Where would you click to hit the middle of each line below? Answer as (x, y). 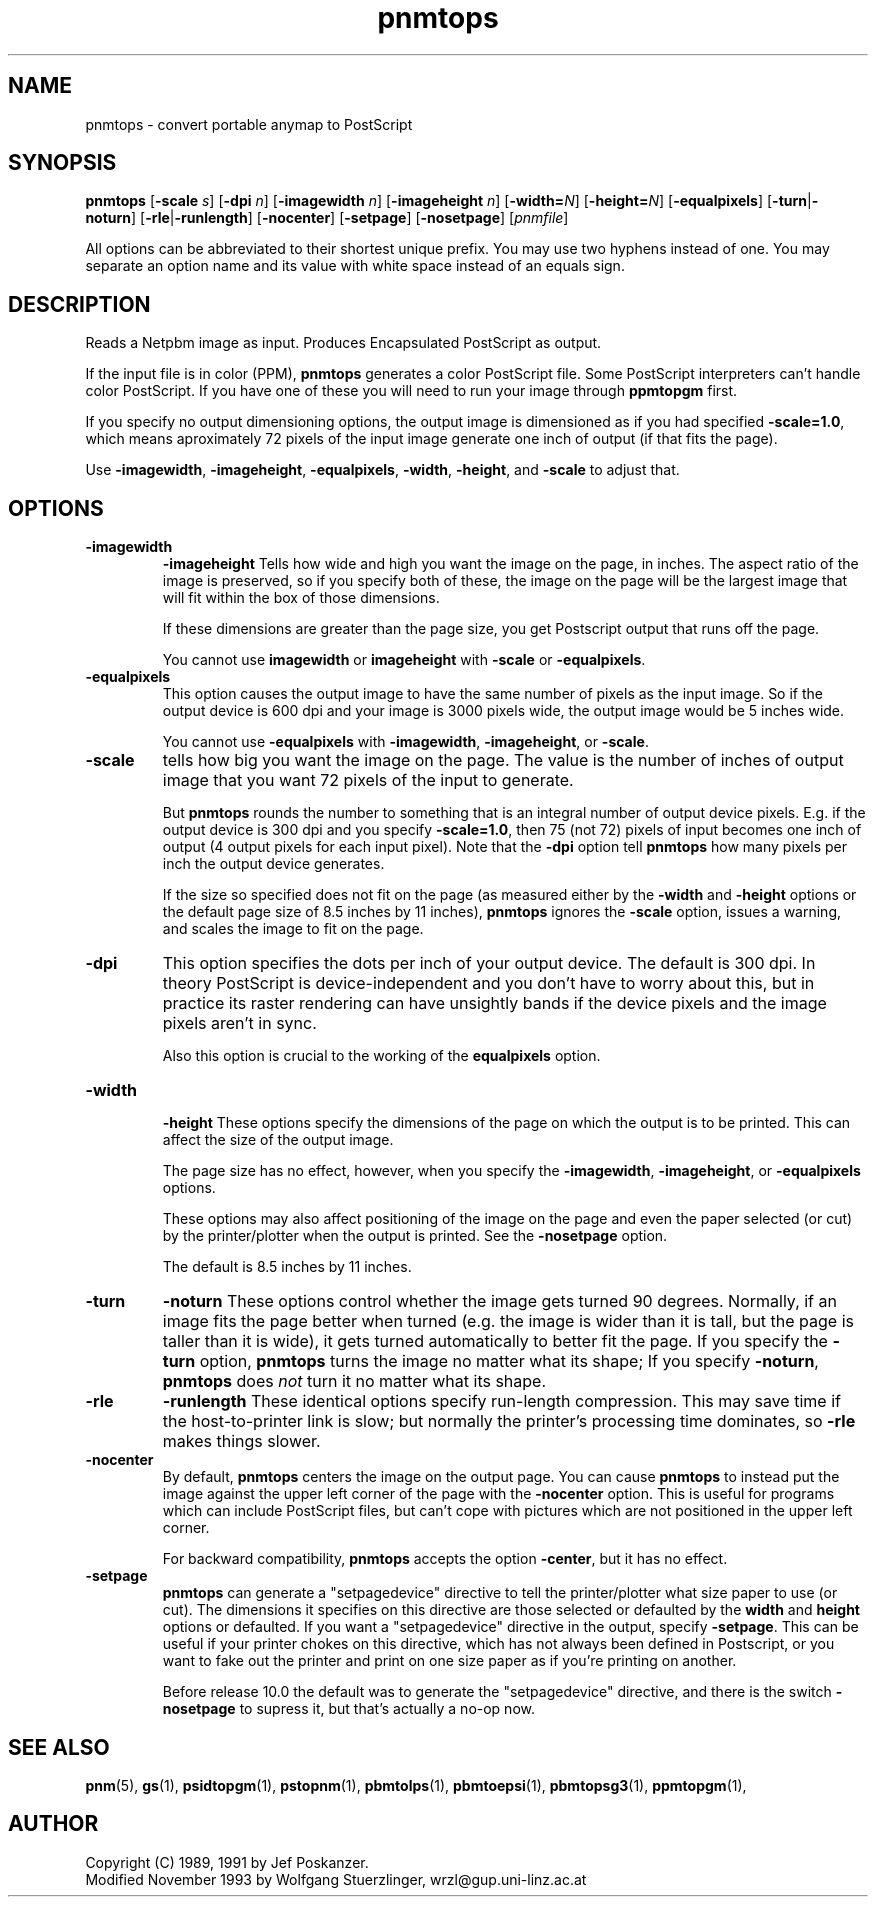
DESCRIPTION (79, 304)
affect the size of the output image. (278, 1140)
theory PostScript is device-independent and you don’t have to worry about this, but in (488, 983)
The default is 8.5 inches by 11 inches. (287, 1267)
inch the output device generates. (273, 864)
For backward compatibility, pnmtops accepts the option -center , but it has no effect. (445, 1559)
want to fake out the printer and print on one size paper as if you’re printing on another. (449, 1661)
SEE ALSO (59, 1747)
